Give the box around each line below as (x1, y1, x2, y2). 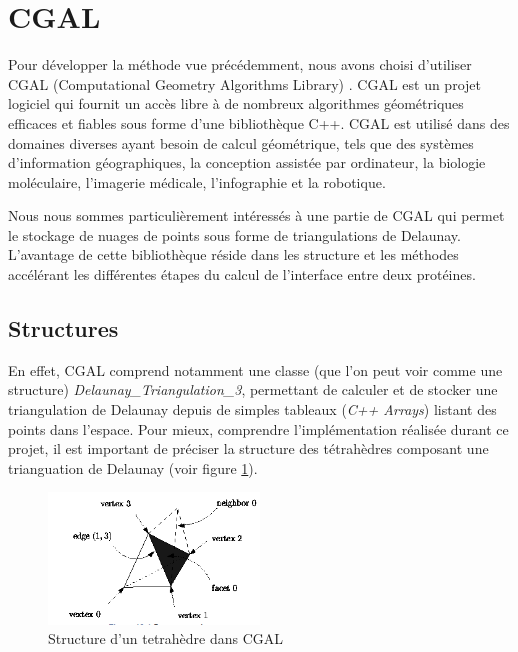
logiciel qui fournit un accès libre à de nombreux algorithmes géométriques (8, 93, 464, 114)
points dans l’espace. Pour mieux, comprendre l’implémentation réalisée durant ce (8, 418, 509, 439)
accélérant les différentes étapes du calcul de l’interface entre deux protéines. (8, 264, 476, 285)
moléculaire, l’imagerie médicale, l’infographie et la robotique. (8, 171, 386, 192)
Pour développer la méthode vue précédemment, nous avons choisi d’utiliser (8, 54, 472, 75)
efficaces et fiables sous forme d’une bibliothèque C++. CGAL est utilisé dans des (8, 112, 510, 133)
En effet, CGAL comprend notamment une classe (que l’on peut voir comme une (8, 359, 503, 380)
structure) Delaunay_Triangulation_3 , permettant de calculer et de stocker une (8, 379, 498, 400)
